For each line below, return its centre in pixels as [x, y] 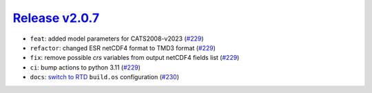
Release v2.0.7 [56, 18]
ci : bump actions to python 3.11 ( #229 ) [85, 67]
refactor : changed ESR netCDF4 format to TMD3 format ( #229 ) [123, 48]
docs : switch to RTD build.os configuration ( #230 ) [104, 77]
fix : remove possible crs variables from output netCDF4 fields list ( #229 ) [135, 58]
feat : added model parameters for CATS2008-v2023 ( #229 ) [117, 39]
